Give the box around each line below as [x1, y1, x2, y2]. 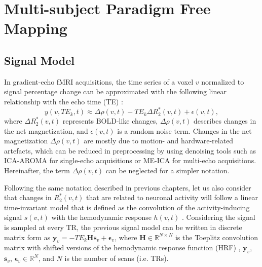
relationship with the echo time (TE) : [4, 96, 123, 106]
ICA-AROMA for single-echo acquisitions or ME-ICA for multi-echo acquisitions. [4, 155, 256, 166]
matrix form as [4, 232, 51, 242]
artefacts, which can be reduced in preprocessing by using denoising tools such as [4, 145, 256, 156]
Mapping [4, 18, 67, 39]
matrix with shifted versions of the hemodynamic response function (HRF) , [4, 242, 241, 253]
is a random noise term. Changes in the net [117, 125, 252, 136]
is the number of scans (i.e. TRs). [64, 253, 169, 263]
